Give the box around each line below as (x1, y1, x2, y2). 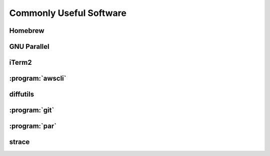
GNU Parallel (9, 42, 49, 51)
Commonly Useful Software (9, 7, 127, 18)
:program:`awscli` (9, 74, 66, 83)
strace (9, 138, 30, 147)
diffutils (9, 90, 34, 99)
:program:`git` (9, 106, 54, 115)
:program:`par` (9, 122, 57, 131)
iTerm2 (9, 58, 32, 67)
